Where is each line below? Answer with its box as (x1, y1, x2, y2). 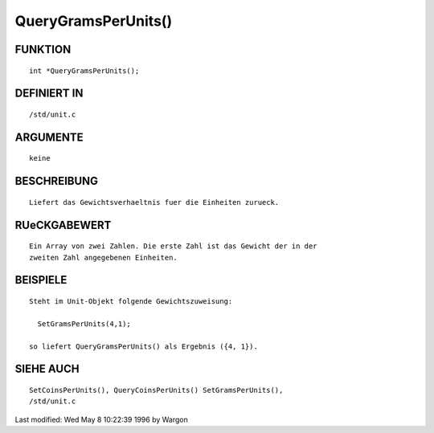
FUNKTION (14, 43, 72, 56)
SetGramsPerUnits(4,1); (37, 319, 132, 329)
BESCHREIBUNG (14, 174, 99, 188)
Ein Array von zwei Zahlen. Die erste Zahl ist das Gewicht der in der (29, 242, 317, 251)
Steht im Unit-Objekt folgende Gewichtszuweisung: (29, 296, 233, 305)
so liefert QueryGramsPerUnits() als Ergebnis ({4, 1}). (29, 341, 259, 351)
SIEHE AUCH (14, 362, 80, 376)
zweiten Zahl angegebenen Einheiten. (29, 253, 178, 262)
